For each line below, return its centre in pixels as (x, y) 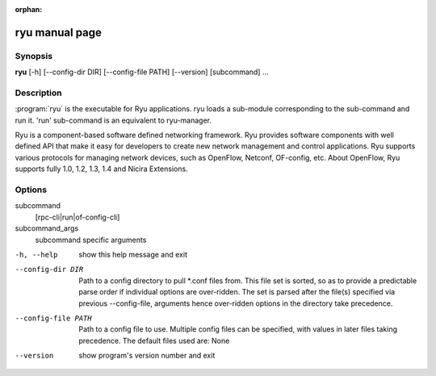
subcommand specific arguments (91, 240)
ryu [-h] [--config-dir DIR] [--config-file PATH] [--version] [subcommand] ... (142, 72)
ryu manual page (59, 32)
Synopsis (34, 56)
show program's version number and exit (147, 356)
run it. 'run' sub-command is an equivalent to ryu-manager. (113, 120)
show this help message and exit (133, 254)
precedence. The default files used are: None (154, 340)
